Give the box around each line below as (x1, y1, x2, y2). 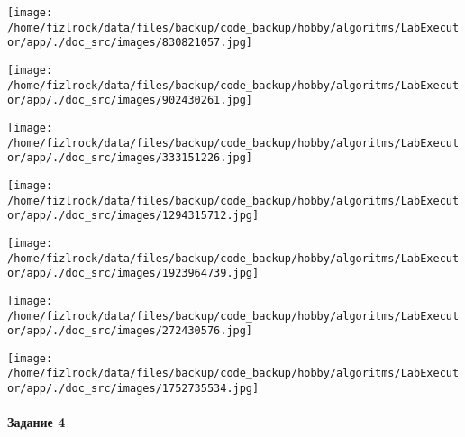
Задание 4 (7, 413, 66, 432)
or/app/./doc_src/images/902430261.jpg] (7, 94, 253, 107)
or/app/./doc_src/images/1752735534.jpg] (7, 382, 260, 396)
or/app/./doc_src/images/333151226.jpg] (7, 151, 253, 165)
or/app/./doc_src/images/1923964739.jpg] (7, 267, 260, 280)
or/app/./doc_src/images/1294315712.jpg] (7, 209, 260, 223)
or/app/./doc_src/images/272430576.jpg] (7, 324, 253, 338)
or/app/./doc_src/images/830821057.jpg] (7, 36, 253, 50)
